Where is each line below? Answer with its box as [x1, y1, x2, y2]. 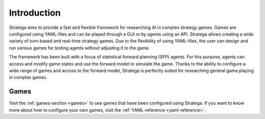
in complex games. [9, 74, 48, 80]
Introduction [9, 7, 61, 18]
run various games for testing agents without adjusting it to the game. [9, 45, 150, 51]
